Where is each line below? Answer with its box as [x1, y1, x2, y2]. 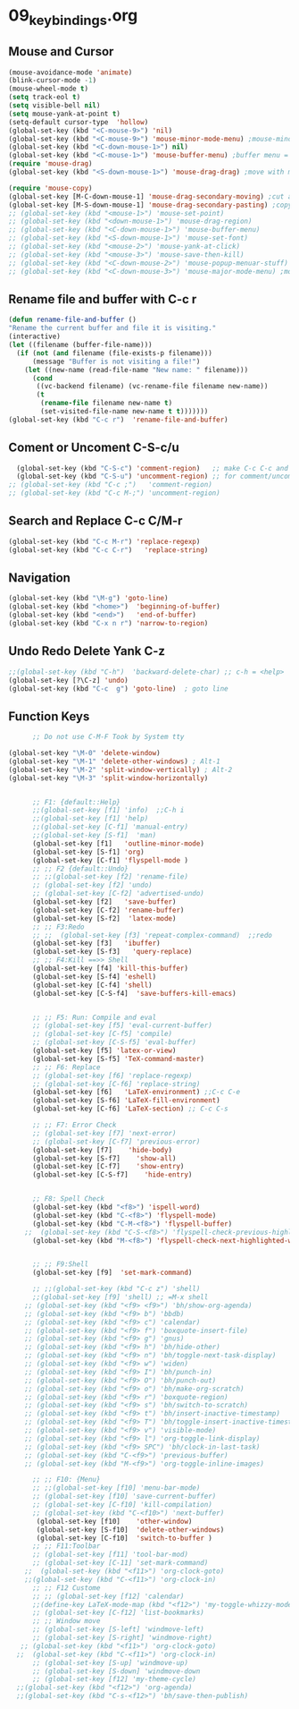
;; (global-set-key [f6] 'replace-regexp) [31, 1071, 193, 1080]
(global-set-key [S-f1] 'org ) [31, 847, 145, 856]
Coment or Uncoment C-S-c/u [8, 440, 179, 455]
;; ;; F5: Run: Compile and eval [31, 1013, 157, 1022]
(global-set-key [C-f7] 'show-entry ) [31, 1162, 185, 1171]
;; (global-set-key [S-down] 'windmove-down [31, 1666, 201, 1676]
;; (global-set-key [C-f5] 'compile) [31, 1030, 173, 1039]
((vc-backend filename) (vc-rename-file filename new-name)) [36, 382, 269, 391]
